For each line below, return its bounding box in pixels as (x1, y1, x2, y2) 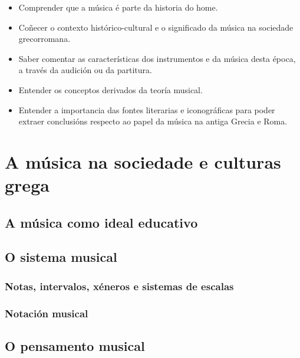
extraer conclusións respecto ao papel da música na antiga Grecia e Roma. (18, 115, 288, 127)
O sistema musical (5, 248, 117, 266)
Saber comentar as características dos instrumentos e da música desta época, (18, 52, 296, 64)
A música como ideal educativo (5, 213, 198, 231)
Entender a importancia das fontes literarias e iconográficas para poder (18, 103, 275, 116)
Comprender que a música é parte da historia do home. (18, 1, 218, 13)
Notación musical (5, 306, 88, 320)
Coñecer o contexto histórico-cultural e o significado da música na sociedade (18, 21, 294, 33)
